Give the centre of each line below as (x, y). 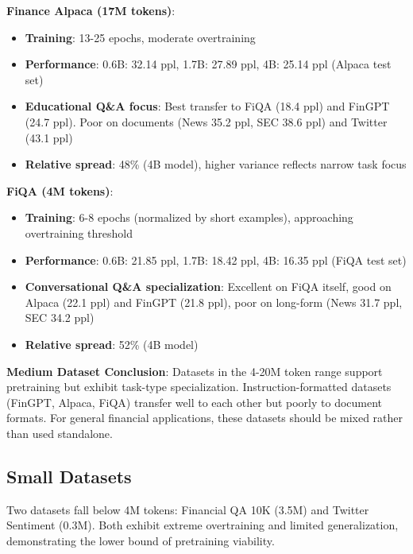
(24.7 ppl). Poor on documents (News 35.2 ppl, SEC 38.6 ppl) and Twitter (206, 121)
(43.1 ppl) (49, 137)
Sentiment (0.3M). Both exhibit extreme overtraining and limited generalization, (203, 525)
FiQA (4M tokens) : (60, 190)
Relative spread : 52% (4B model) (112, 344)
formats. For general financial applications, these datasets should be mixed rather (205, 418)
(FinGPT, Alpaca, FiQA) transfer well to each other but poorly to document (195, 402)
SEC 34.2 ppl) (60, 318)
